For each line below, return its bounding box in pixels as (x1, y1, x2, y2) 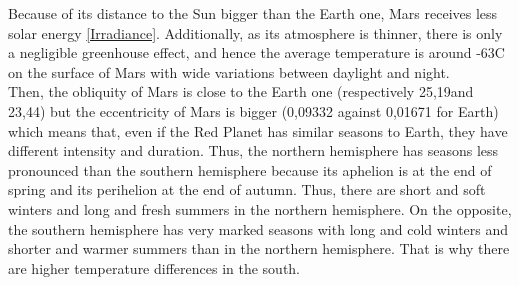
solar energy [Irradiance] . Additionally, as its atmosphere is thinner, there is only (8, 22, 503, 43)
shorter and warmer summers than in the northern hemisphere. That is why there (8, 238, 510, 259)
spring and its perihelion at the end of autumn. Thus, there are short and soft (8, 179, 486, 200)
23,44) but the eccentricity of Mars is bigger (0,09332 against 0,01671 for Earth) (8, 100, 499, 121)
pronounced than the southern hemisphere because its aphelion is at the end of (8, 159, 492, 180)
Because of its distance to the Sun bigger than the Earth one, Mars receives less (8, 3, 498, 23)
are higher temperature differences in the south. (8, 257, 301, 278)
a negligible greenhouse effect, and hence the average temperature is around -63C (8, 42, 505, 63)
